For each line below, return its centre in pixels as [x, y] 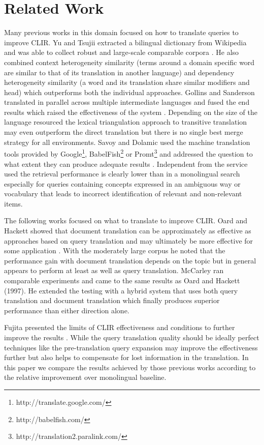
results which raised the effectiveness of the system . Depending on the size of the [131, 112]
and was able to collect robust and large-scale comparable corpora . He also [122, 52]
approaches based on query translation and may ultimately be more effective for [129, 240]
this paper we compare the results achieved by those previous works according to [130, 367]
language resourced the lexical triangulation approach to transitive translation [126, 122]
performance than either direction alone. [67, 310]
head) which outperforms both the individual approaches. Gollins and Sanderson [129, 92]
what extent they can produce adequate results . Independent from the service [126, 164]
